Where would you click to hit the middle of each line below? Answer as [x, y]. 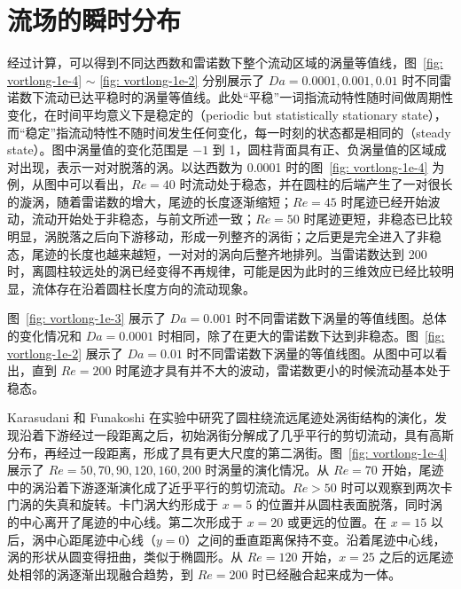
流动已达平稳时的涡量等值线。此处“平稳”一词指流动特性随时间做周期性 [249, 97]
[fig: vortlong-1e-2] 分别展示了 [182, 79]
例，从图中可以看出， [69, 184]
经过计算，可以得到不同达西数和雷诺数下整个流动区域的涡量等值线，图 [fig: [225, 63]
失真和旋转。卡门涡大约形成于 [131, 504]
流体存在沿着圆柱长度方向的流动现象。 [143, 288]
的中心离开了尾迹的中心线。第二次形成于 [125, 521]
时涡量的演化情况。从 [267, 470]
